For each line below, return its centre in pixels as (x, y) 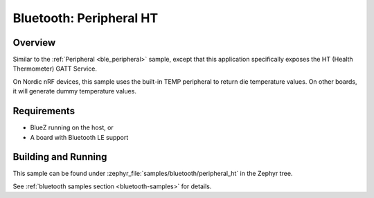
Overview (34, 43)
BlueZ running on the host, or (72, 127)
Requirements (44, 111)
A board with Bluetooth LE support (79, 137)
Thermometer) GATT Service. (55, 69)
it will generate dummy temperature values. (74, 91)
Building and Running (60, 157)
